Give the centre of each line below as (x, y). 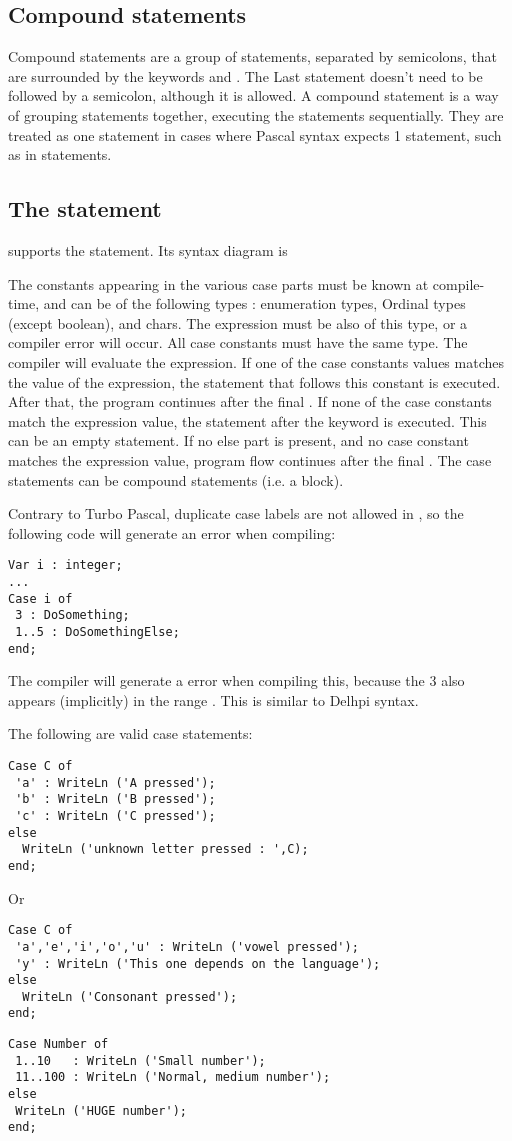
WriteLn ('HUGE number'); (101, 1110)
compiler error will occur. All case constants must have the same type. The (238, 342)
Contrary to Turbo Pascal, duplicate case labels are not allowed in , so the (236, 513)
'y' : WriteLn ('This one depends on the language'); (198, 963)
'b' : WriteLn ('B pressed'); (115, 799)
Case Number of (58, 1044)
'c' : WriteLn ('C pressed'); (115, 815)
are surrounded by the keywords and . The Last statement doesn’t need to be (245, 75)
